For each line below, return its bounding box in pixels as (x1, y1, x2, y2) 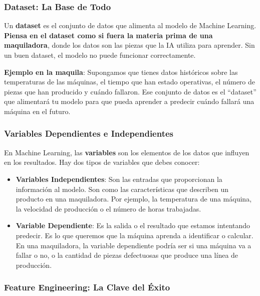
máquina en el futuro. (4, 106, 71, 116)
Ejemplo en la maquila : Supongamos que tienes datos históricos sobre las (4, 66, 238, 77)
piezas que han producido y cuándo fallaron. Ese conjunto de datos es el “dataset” (4, 86, 256, 96)
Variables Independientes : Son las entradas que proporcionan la (16, 173, 222, 184)
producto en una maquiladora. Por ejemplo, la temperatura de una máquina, (16, 193, 252, 204)
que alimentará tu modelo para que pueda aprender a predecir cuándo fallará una (4, 96, 254, 107)
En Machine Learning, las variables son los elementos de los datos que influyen (4, 147, 249, 157)
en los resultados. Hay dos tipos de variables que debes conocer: (4, 157, 200, 167)
